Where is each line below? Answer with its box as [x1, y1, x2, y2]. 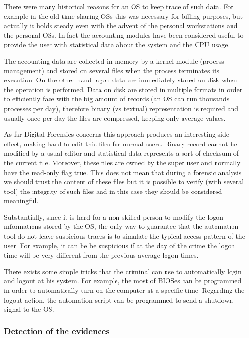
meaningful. [4, 195, 39, 206]
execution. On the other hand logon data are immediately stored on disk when [4, 75, 237, 85]
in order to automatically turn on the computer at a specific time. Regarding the [4, 285, 245, 295]
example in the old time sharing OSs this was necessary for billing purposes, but [4, 11, 243, 21]
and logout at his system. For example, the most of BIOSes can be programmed [4, 275, 242, 286]
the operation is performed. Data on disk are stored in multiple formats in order [4, 84, 243, 94]
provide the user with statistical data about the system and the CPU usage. [4, 39, 230, 49]
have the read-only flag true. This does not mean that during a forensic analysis [4, 167, 242, 177]
